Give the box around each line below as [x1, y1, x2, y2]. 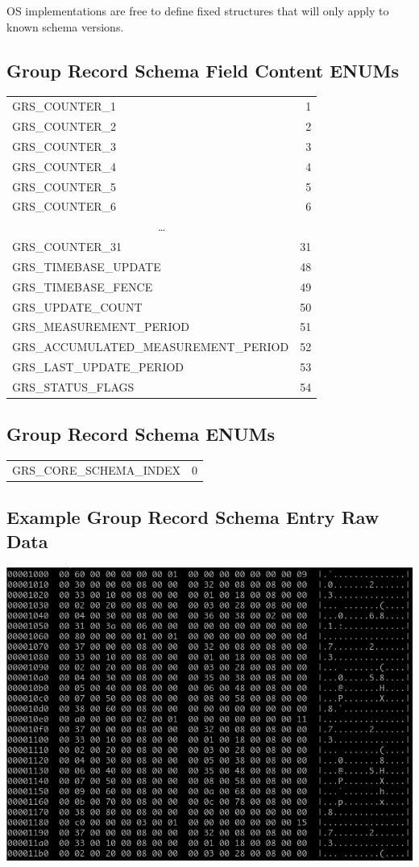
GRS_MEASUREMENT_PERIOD [12, 318, 190, 335]
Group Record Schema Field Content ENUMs [6, 57, 400, 82]
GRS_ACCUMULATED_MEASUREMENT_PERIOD [12, 338, 289, 355]
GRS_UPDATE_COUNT [12, 298, 143, 315]
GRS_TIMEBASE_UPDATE [12, 258, 161, 274]
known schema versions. [6, 18, 124, 35]
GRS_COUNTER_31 [12, 238, 122, 255]
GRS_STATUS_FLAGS [12, 378, 135, 395]
